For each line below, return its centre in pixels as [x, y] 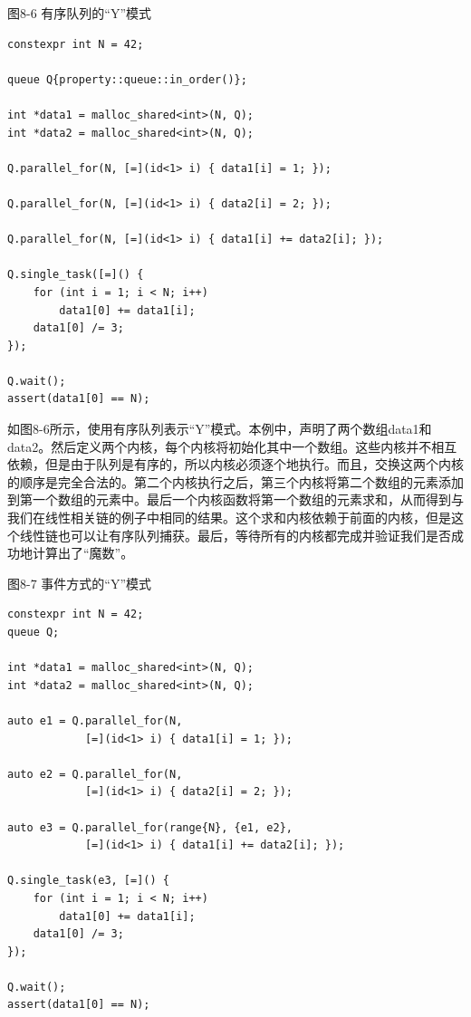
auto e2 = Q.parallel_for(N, [95, 774]
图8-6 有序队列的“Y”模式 [80, 13]
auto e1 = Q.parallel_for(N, [95, 720]
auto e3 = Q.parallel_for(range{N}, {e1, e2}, [150, 827]
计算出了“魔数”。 [83, 553]
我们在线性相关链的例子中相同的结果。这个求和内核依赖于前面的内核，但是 [229, 518]
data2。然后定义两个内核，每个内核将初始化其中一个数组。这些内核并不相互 [232, 446]
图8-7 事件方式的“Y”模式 [80, 583]
